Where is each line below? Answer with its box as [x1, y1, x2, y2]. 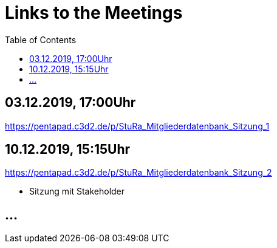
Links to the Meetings [5, 2, 183, 23]
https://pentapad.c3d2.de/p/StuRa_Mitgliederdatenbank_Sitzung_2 [5, 167, 272, 178]
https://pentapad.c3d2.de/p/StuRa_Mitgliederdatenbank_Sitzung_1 [5, 120, 270, 131]
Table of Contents [5, 34, 77, 45]
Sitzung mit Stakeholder [29, 186, 125, 197]
